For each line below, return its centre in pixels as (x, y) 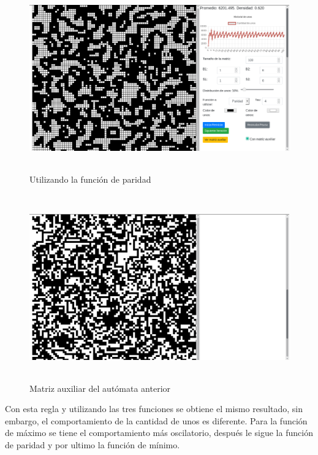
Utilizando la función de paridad (90, 179)
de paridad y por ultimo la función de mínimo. (93, 444)
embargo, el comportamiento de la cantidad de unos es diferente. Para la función (156, 420)
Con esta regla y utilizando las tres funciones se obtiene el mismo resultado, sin (154, 409)
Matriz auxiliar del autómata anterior (100, 388)
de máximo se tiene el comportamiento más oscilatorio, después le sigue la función (159, 433)
